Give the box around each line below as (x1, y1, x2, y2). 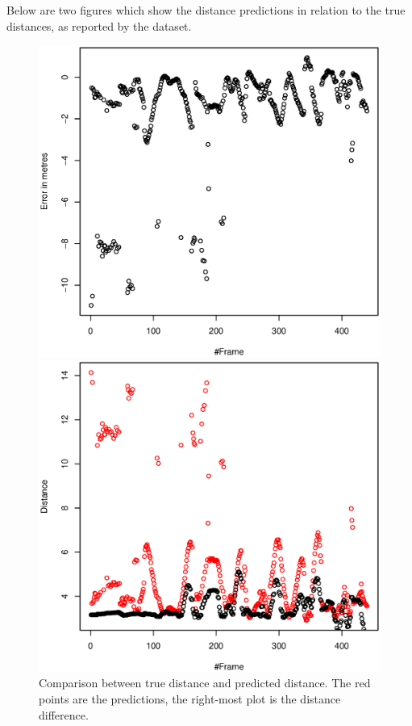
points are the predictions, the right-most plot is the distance (39, 690, 341, 707)
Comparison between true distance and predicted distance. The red (39, 674, 371, 691)
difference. (39, 706, 89, 723)
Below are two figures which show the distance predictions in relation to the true (6, 2, 406, 18)
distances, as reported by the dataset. (6, 17, 192, 34)
